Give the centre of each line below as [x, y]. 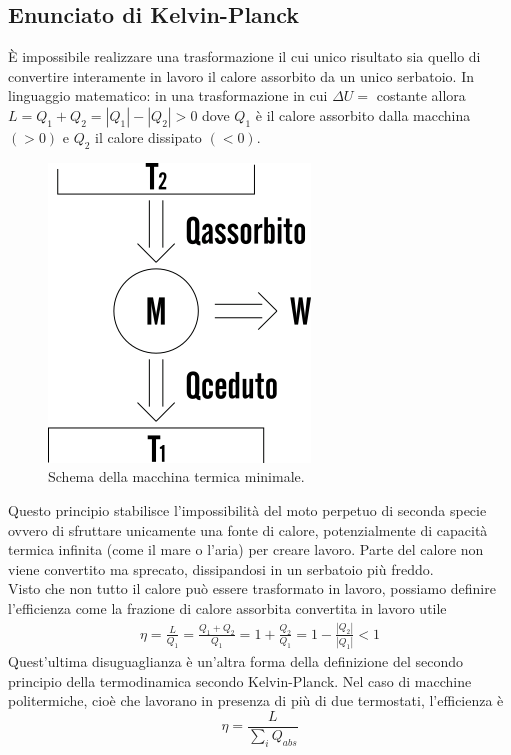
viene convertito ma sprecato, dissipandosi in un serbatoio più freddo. [221, 568]
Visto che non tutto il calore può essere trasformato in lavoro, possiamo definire [252, 588]
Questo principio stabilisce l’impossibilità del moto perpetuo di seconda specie [247, 509]
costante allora [421, 95]
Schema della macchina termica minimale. [176, 476]
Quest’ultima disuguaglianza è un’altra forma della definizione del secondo [235, 661]
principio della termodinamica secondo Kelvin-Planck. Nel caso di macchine [240, 680]
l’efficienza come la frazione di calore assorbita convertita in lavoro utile [227, 607]
